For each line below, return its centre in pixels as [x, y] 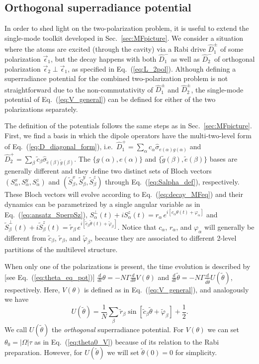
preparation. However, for [43, 352]
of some [232, 49]
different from [25, 237]
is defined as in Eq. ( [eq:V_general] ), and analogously [166, 289]
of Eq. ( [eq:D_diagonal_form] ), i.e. [59, 146]
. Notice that [137, 227]
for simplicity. [196, 352]
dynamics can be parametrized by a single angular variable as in [102, 204]
